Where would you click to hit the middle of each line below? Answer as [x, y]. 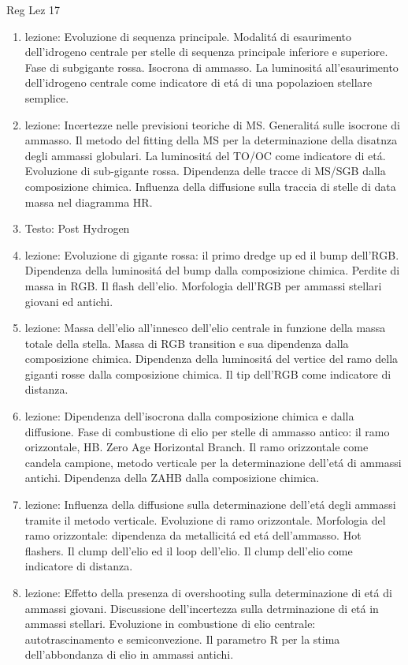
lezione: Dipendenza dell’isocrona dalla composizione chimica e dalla [189, 416]
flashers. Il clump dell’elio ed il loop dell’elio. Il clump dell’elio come [189, 550]
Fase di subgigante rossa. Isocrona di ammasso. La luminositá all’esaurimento [211, 67]
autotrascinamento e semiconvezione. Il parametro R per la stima [182, 639]
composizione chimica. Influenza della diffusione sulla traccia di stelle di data [210, 186]
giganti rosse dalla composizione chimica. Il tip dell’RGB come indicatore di [208, 374]
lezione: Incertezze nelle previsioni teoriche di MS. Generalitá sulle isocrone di [212, 124]
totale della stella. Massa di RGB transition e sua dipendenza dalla [187, 343]
